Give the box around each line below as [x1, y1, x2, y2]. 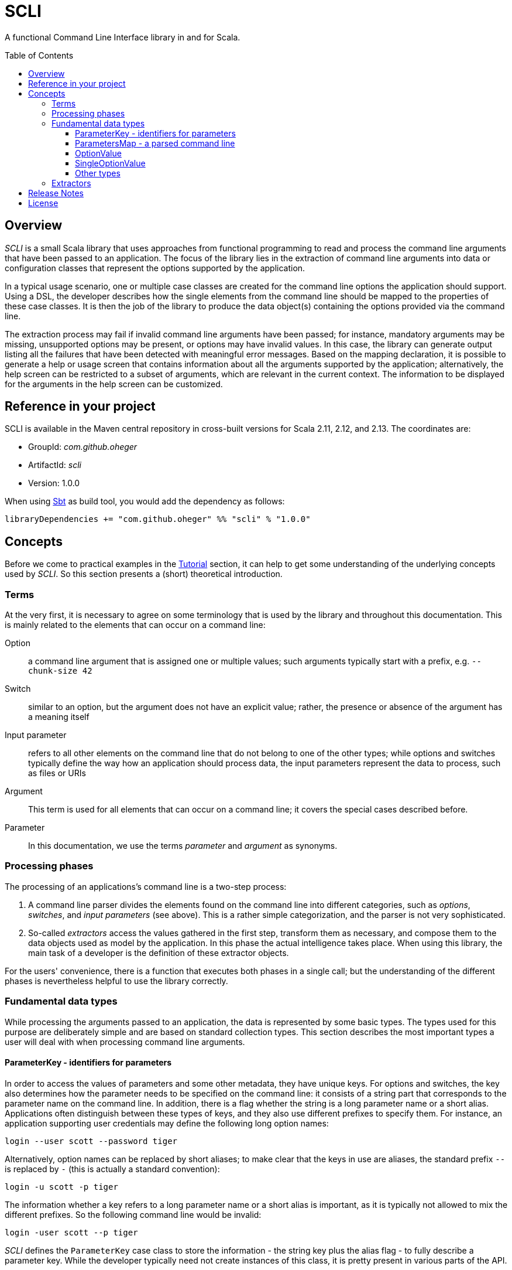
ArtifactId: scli [28, 460, 82, 470]
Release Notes [28, 187, 84, 198]
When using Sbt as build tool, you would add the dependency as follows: [5, 496, 285, 507]
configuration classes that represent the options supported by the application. [5, 262, 305, 273]
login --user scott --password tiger [5, 1136, 178, 1146]
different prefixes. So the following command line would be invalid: [5, 1209, 262, 1220]
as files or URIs [28, 768, 86, 779]
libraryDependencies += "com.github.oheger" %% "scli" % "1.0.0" [5, 514, 311, 524]
